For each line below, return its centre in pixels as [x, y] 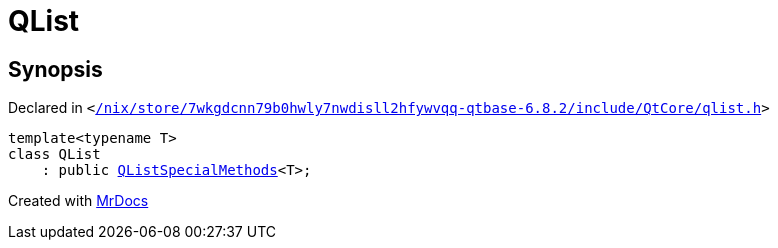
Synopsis [55, 69]
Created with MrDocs [78, 201]
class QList [54, 154]
